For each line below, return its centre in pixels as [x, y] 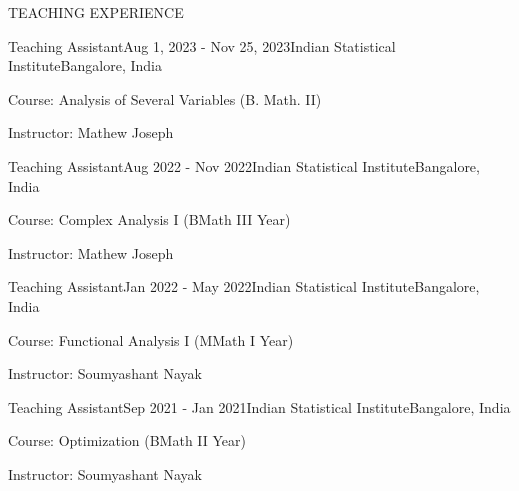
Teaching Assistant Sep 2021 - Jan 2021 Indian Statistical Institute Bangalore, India [259, 406]
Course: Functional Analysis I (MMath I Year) [151, 339]
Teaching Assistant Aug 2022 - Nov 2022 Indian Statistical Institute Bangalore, [244, 165]
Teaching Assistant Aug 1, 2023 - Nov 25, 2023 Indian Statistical [202, 45]
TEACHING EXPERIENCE [96, 12]
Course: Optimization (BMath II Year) [127, 440]
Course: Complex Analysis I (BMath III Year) [149, 219]
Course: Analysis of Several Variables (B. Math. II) [165, 98]
